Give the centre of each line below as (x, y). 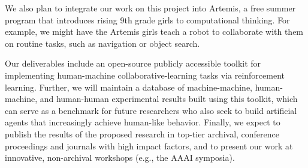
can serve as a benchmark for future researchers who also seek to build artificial (151, 110)
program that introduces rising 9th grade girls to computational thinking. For (147, 19)
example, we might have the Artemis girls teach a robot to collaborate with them (154, 31)
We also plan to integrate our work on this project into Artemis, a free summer (150, 8)
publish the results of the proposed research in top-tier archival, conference (142, 133)
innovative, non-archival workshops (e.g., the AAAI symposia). (120, 157)
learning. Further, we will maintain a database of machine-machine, (129, 87)
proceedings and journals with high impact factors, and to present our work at (149, 145)
